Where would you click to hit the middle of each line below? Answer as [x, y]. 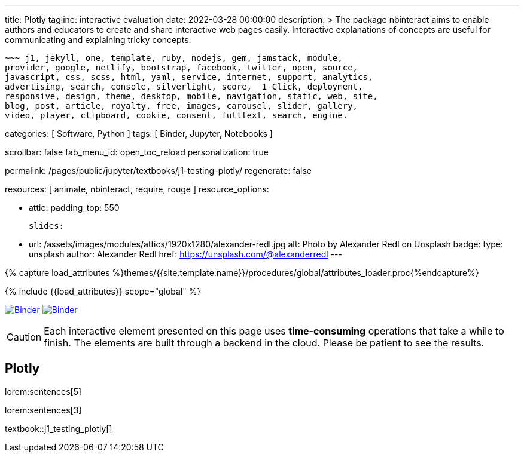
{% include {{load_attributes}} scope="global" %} [103, 291]
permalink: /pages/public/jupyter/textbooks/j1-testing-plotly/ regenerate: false [158, 171]
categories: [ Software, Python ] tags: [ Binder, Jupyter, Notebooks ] [139, 134]
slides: [47, 226]
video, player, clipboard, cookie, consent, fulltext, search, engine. [176, 115]
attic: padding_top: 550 [74, 208]
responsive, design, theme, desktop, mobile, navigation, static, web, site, [191, 96]
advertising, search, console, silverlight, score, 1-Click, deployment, [184, 87]
